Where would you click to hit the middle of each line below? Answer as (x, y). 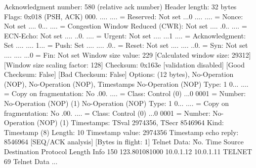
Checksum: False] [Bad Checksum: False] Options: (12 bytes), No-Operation (119, 74)
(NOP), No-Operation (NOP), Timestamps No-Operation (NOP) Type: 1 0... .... (126, 84)
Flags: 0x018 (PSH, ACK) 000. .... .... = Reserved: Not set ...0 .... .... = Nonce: (124, 16)
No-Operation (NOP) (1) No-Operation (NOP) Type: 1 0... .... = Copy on (117, 103)
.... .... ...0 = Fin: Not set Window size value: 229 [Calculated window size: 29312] (128, 54)
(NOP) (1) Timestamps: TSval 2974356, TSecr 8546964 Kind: (130, 122)
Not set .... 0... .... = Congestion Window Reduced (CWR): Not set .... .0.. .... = (126, 26)
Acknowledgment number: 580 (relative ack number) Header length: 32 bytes (120, 6)
